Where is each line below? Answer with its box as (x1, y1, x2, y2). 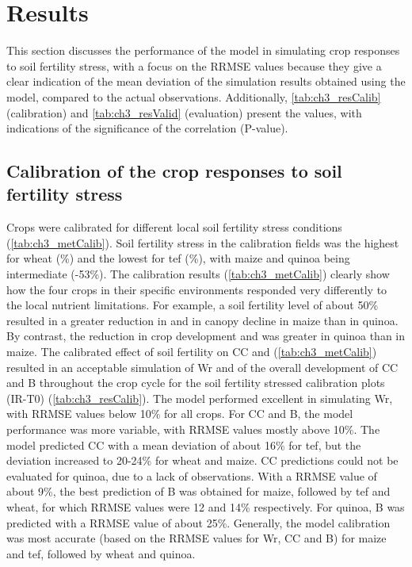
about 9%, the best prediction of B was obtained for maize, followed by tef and (6, 483, 391, 500)
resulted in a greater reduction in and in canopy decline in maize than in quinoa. (6, 312, 399, 328)
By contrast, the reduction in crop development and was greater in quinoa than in (6, 328, 406, 344)
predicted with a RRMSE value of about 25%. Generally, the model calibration (6, 514, 391, 531)
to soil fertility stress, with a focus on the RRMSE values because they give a (6, 57, 382, 74)
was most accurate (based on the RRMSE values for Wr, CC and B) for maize (6, 530, 387, 546)
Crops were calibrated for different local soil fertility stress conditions (6, 219, 342, 236)
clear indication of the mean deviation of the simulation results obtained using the (6, 73, 406, 90)
